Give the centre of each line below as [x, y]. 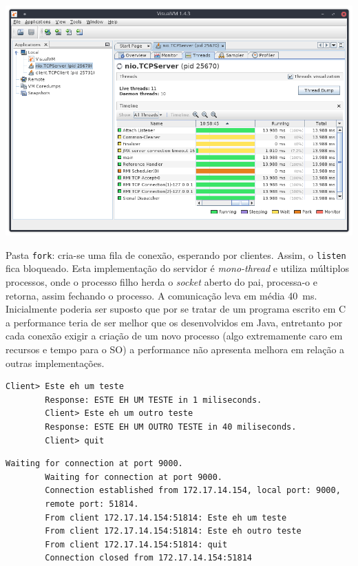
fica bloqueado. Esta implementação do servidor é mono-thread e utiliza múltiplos [177, 268]
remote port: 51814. [92, 504]
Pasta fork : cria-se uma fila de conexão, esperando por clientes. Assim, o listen [176, 254]
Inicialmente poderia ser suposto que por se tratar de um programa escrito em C [176, 309]
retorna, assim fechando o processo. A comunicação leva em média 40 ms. [161, 295]
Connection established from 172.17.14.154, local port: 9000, [193, 491]
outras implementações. [55, 363]
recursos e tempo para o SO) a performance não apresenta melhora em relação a [175, 349]
